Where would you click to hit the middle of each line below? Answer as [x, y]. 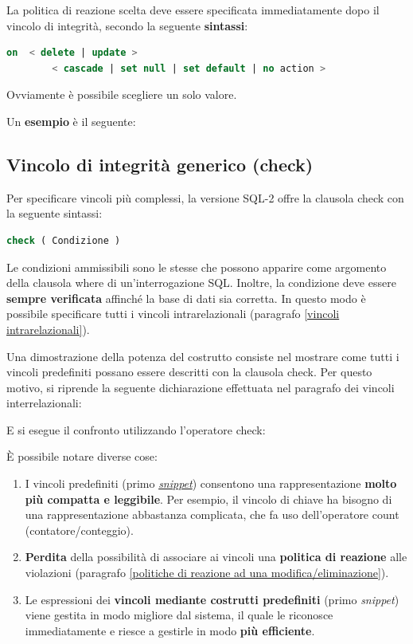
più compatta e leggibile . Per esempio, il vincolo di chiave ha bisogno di [208, 499]
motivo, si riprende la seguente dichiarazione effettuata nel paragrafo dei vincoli [201, 387]
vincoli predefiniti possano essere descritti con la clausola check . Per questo [189, 372]
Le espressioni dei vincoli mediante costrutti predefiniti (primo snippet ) [212, 599]
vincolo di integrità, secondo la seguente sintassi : [127, 25]
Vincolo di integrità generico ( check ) [160, 164]
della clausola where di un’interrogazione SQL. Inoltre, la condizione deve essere [201, 283]
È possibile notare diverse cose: [82, 456]
